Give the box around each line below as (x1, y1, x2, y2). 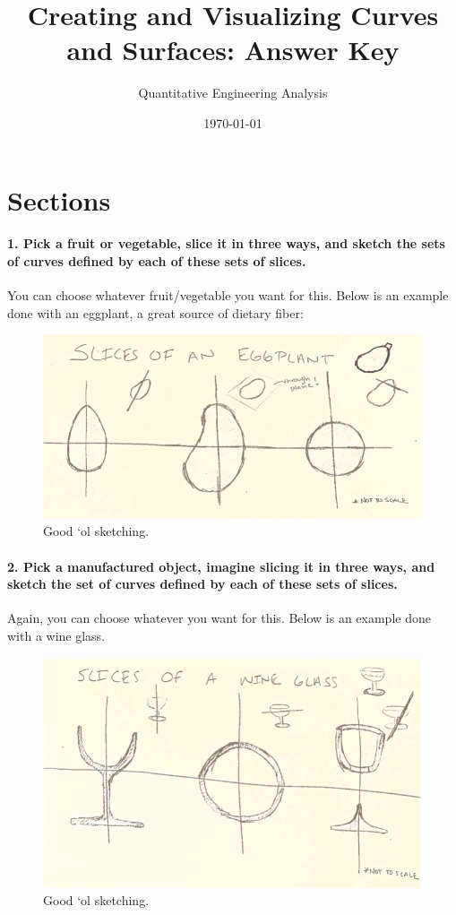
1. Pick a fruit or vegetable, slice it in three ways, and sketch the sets (7, 234, 445, 253)
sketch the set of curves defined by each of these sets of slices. (7, 574, 398, 593)
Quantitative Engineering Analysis (138, 83, 328, 102)
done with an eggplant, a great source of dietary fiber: (7, 303, 304, 322)
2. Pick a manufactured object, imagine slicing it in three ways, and (7, 557, 435, 575)
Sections (7, 181, 111, 218)
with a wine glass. (7, 626, 106, 645)
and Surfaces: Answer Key (66, 31, 400, 68)
